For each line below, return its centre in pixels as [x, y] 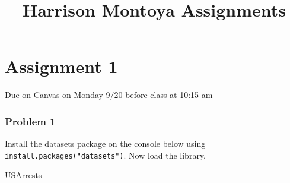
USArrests [23, 175]
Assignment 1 [61, 66]
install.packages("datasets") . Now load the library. [105, 155]
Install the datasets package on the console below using [105, 143]
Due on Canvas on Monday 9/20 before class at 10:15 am [109, 95]
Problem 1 [30, 121]
